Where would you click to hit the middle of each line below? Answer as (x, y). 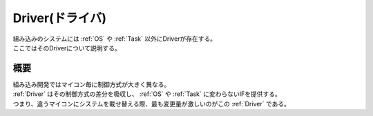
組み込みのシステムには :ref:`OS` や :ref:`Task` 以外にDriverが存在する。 (115, 39)
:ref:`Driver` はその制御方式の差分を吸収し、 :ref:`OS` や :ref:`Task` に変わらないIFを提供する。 (147, 94)
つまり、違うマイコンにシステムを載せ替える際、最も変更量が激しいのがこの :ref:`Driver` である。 (151, 104)
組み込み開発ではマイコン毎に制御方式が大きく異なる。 (92, 84)
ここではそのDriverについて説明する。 (67, 48)
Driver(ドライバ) (60, 18)
